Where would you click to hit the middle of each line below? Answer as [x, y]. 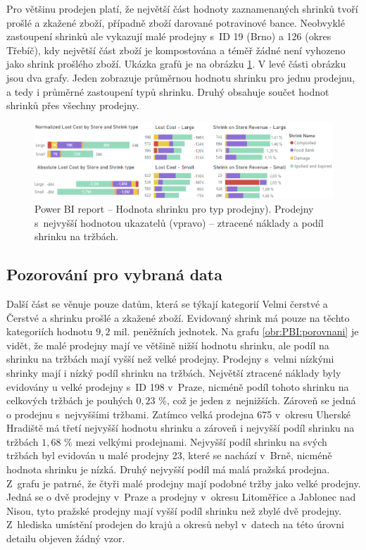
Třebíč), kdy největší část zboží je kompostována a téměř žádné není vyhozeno [176, 50]
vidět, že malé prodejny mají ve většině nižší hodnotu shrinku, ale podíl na [168, 345]
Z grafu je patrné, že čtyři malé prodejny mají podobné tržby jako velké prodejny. [184, 483]
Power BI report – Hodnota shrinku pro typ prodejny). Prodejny [174, 208]
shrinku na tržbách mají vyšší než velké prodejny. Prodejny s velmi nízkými [170, 359]
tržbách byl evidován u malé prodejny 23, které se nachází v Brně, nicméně [169, 455]
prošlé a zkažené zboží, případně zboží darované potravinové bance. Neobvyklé [176, 22]
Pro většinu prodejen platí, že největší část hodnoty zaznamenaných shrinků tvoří [182, 8]
